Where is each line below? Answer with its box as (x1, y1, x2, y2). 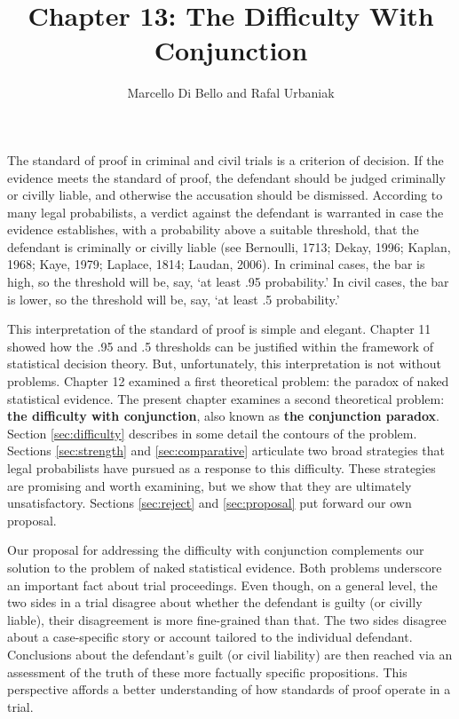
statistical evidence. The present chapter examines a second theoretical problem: (7, 389, 445, 407)
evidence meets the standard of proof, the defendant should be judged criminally (7, 168, 446, 186)
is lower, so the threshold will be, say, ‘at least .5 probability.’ (7, 289, 340, 308)
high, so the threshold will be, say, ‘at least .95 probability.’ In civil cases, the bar (7, 273, 449, 291)
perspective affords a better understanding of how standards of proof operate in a (7, 680, 451, 699)
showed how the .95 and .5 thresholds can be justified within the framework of (7, 336, 433, 355)
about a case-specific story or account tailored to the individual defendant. (7, 628, 413, 646)
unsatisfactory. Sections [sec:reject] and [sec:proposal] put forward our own (7, 494, 412, 512)
